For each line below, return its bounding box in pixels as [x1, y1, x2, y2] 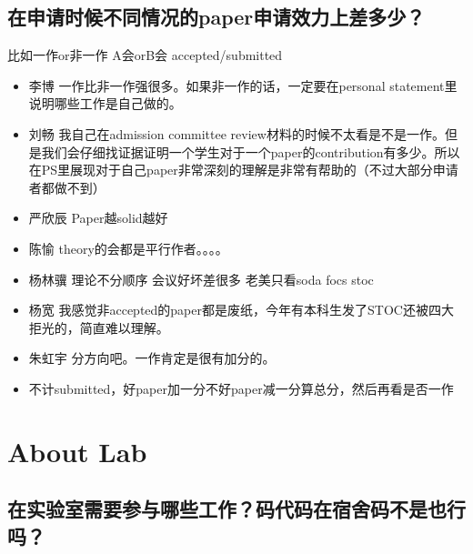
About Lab [7, 432, 147, 469]
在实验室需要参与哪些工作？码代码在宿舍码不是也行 [7, 495, 466, 523]
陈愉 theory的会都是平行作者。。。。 [28, 238, 228, 257]
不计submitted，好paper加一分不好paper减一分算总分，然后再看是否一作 [28, 378, 454, 398]
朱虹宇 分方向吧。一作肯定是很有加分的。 [28, 348, 276, 368]
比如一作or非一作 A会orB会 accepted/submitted [7, 45, 283, 65]
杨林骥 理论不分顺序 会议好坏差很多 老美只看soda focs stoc [28, 269, 374, 288]
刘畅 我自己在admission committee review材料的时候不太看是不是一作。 [28, 124, 445, 143]
